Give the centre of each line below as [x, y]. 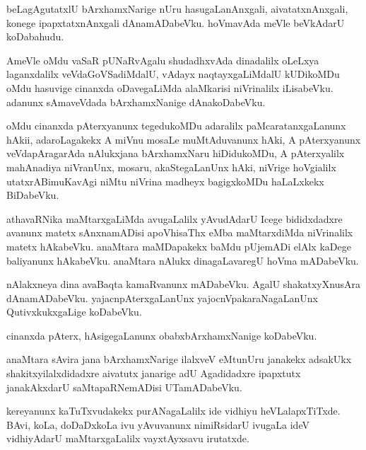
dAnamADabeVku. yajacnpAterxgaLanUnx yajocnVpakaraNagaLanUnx [162, 298]
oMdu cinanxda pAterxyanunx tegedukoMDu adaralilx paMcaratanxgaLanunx [176, 126]
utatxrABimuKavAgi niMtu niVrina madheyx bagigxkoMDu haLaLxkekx [165, 181]
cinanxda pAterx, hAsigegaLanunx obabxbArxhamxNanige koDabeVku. [162, 335]
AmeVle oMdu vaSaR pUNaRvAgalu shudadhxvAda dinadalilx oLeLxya [163, 60]
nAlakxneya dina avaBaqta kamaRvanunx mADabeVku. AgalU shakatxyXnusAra [183, 284]
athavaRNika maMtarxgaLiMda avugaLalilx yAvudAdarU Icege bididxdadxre [175, 218]
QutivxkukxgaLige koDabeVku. [74, 312]
